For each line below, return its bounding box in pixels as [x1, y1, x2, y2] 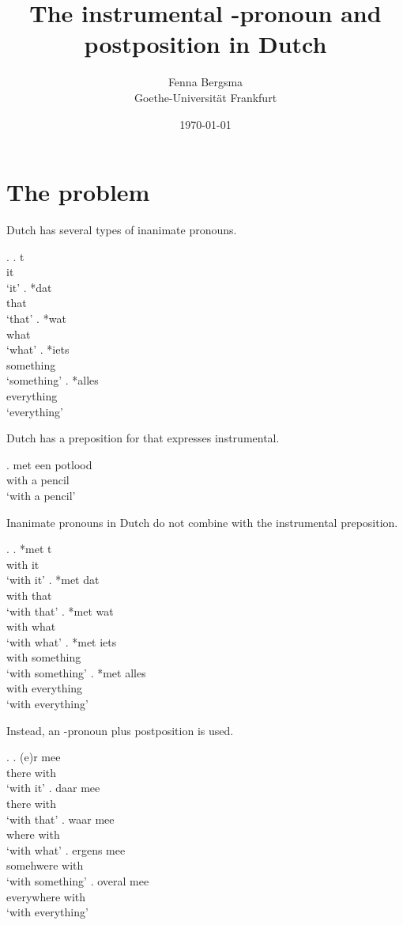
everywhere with [6, 888, 86, 904]
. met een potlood [6, 456, 92, 472]
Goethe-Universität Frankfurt [134, 89, 277, 105]
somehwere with [6, 857, 84, 874]
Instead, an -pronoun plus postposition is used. [6, 722, 234, 738]
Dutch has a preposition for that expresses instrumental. [6, 430, 280, 446]
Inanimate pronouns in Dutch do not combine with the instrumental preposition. [6, 514, 398, 530]
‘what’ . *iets [6, 341, 70, 358]
